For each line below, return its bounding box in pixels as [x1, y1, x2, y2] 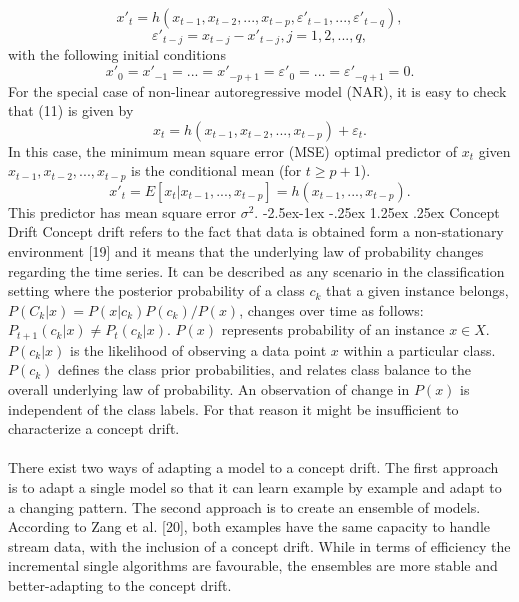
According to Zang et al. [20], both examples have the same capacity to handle [8, 516, 490, 537]
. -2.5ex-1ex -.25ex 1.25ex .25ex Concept [254, 201, 500, 222]
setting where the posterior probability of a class [8, 280, 305, 301]
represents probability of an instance [221, 319, 445, 340]
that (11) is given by [8, 100, 134, 121]
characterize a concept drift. [8, 418, 180, 439]
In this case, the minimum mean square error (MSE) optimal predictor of [8, 140, 458, 161]
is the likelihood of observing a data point [70, 339, 327, 360]
